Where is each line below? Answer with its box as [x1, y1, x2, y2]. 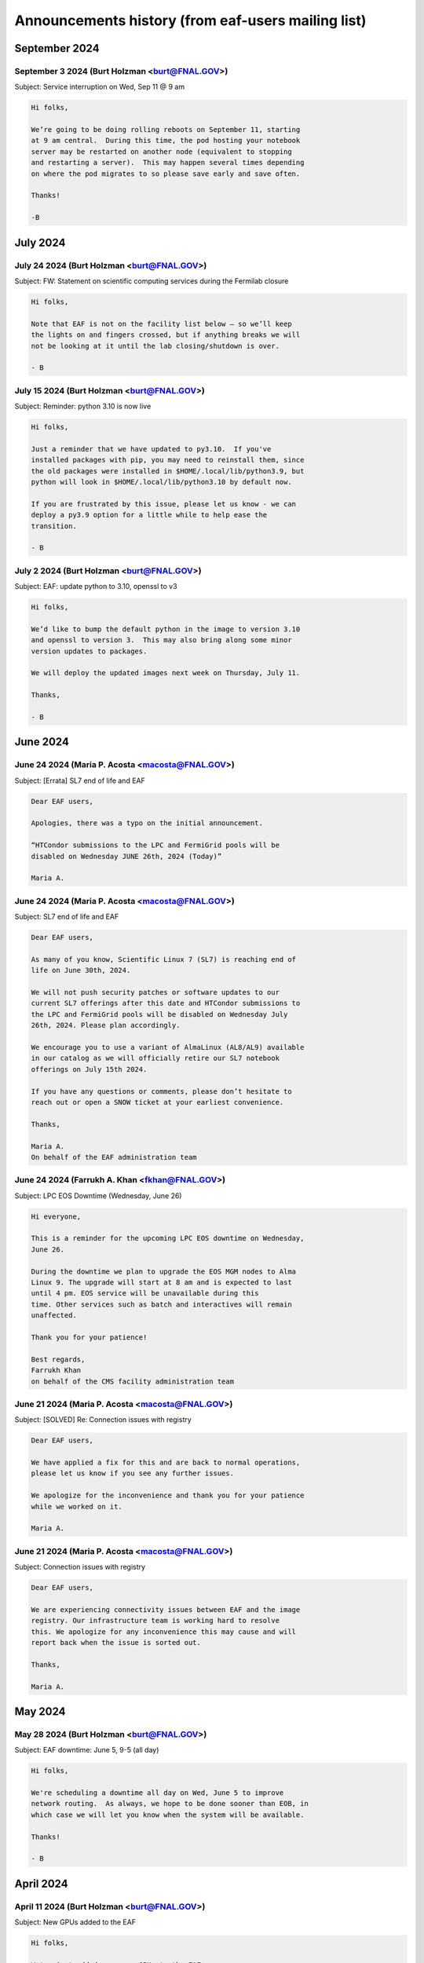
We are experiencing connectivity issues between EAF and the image [31, 1605, 301, 1614]
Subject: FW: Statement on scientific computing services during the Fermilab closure [14, 276, 289, 286]
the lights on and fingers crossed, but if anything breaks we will [31, 331, 301, 339]
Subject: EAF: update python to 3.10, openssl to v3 [14, 582, 177, 591]
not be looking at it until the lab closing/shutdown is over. [31, 342, 280, 350]
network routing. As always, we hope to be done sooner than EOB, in [31, 1799, 309, 1808]
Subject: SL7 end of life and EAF [14, 912, 119, 922]
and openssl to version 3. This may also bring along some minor [31, 636, 292, 645]
